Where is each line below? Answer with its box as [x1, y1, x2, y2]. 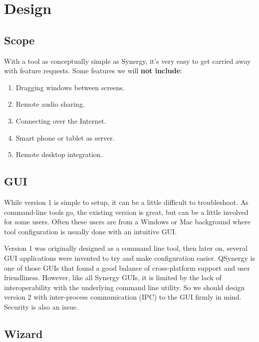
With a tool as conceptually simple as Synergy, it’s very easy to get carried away [4, 55, 251, 66]
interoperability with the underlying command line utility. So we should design [4, 282, 245, 292]
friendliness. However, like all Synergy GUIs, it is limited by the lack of [4, 272, 222, 283]
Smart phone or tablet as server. [15, 132, 115, 143]
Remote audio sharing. [15, 99, 85, 109]
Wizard [4, 326, 43, 341]
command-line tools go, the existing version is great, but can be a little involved [4, 206, 249, 217]
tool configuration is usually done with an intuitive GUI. [4, 226, 177, 236]
